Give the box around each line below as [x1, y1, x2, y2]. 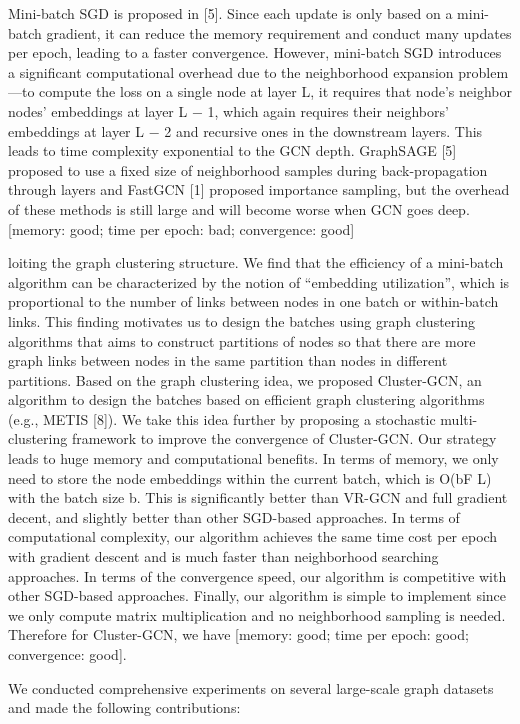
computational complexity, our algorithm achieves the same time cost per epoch [8, 526, 498, 547]
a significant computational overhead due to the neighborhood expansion [8, 61, 454, 82]
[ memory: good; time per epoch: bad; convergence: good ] [8, 218, 355, 239]
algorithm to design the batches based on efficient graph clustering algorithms [8, 389, 485, 410]
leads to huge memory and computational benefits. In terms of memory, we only [8, 448, 499, 469]
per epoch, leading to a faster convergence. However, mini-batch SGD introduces [8, 42, 502, 63]
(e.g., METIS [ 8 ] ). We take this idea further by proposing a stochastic [8, 408, 436, 429]
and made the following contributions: [8, 697, 241, 718]
